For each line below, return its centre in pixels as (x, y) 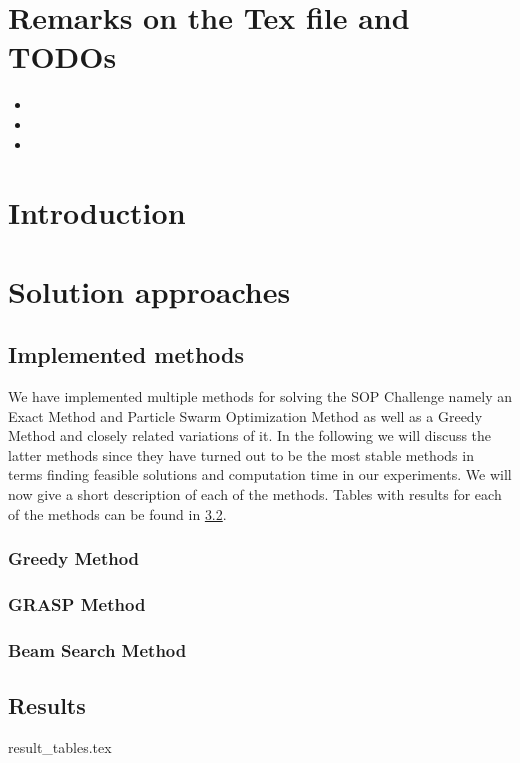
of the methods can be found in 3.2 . (117, 513)
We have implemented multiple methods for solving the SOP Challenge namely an (260, 396)
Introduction (97, 212)
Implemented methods (126, 354)
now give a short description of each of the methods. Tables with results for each (255, 494)
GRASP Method (77, 603)
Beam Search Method (97, 649)
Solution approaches (149, 290)
